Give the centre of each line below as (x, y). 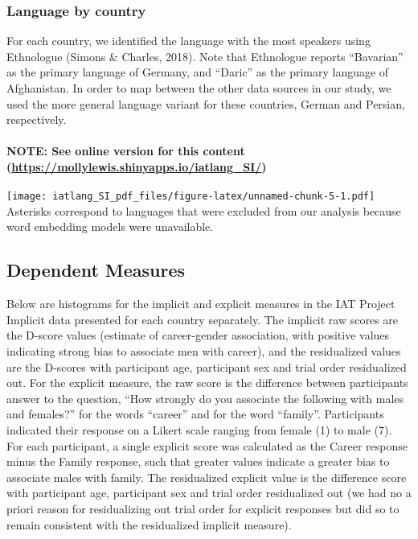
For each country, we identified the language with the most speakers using (189, 41)
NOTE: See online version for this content (126, 151)
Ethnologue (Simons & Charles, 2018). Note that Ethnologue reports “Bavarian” (205, 56)
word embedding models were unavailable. (110, 226)
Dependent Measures (96, 270)
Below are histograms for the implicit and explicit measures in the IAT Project (201, 304)
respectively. (37, 119)
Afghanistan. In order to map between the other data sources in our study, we (199, 88)
